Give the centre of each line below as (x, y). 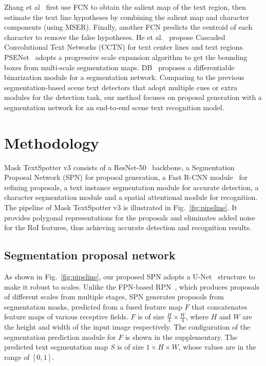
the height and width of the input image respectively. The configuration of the (127, 327)
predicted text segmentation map (56, 347)
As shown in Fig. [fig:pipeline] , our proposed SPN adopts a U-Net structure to (130, 277)
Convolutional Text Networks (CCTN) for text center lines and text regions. (124, 47)
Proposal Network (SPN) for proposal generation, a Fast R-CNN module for (126, 177)
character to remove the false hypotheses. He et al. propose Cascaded (115, 37)
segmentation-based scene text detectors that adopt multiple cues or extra (121, 87)
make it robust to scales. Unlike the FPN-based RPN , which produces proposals (132, 286)
